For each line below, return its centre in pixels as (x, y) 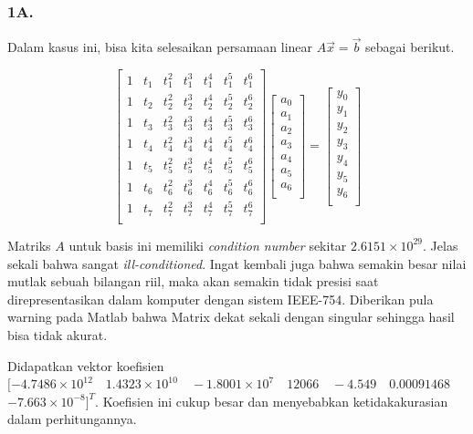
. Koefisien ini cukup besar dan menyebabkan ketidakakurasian (272, 401)
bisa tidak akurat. (58, 334)
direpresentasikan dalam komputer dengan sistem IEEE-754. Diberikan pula (221, 299)
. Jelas (441, 245)
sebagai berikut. (410, 47)
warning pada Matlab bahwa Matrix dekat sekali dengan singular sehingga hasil (231, 317)
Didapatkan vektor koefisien (86, 365)
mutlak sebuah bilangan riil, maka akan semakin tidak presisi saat (193, 281)
